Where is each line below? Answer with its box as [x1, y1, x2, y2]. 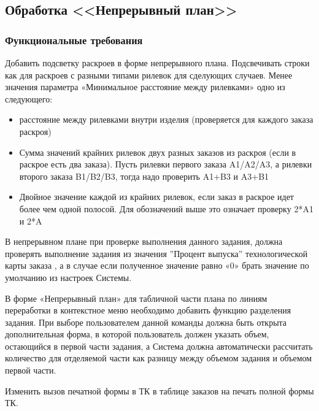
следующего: [5, 92, 53, 105]
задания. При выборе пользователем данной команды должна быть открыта [5, 315, 287, 328]
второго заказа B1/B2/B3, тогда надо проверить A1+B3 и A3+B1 [19, 169, 269, 182]
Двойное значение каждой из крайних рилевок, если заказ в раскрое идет [19, 190, 294, 203]
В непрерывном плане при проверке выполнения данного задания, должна [5, 235, 283, 248]
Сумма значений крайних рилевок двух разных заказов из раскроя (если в [19, 145, 296, 158]
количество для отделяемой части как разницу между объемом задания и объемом [5, 351, 312, 364]
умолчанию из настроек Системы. [5, 271, 132, 283]
